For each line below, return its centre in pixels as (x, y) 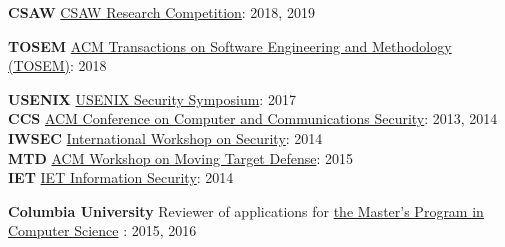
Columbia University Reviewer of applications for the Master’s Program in (246, 210)
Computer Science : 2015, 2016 (102, 230)
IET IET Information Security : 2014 (121, 177)
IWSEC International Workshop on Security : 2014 (165, 137)
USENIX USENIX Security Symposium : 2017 (152, 98)
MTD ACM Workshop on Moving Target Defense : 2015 (180, 157)
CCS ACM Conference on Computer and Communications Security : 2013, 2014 (253, 118)
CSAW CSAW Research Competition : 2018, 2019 (161, 12)
